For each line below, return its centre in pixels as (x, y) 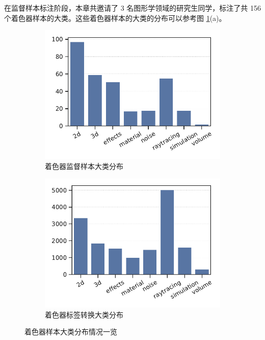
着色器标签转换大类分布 (84, 314)
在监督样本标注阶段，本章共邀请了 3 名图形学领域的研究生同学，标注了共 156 (132, 8)
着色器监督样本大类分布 (84, 166)
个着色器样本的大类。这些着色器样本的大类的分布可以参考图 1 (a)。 (115, 18)
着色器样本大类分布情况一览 (71, 332)
